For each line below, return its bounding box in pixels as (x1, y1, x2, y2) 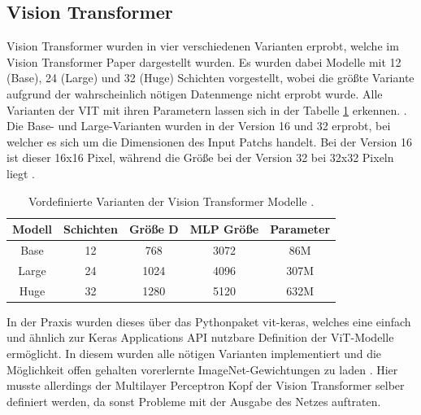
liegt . (7, 164, 36, 181)
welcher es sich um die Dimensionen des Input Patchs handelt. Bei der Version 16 (7, 133, 412, 150)
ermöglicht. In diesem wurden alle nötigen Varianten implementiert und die (7, 344, 382, 361)
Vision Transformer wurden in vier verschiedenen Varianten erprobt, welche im (7, 37, 399, 55)
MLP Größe (189, 221, 259, 238)
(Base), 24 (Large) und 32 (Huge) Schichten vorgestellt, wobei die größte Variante (7, 69, 414, 86)
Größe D (128, 221, 179, 238)
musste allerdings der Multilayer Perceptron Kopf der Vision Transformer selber (7, 377, 405, 394)
